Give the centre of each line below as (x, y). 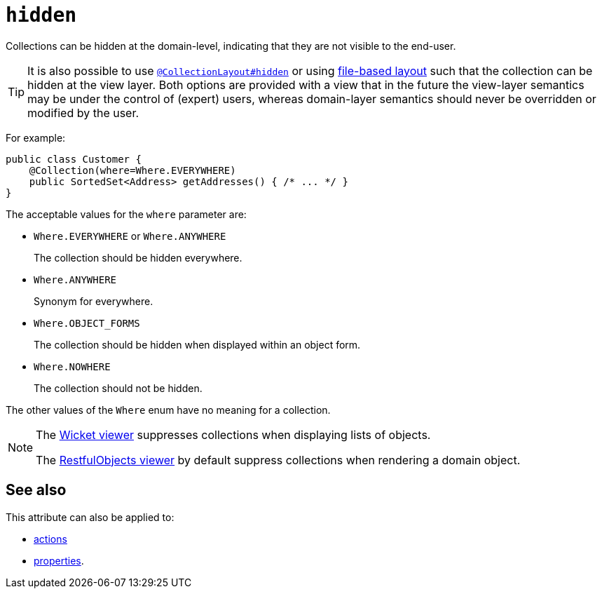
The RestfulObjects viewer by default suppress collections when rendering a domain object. (278, 460)
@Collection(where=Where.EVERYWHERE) (132, 170)
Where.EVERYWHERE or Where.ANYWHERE (130, 236)
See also (36, 490)
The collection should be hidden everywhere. (138, 257)
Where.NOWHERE (72, 366)
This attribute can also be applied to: (90, 517)
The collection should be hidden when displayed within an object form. (197, 344)
